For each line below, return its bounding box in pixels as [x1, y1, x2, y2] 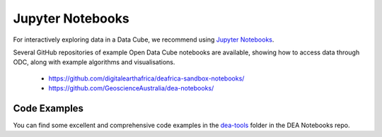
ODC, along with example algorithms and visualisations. [13, 58, 175, 66]
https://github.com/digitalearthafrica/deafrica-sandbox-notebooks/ [48, 74, 245, 83]
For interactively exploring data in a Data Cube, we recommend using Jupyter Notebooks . [13, 35, 274, 44]
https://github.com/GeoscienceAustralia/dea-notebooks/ [48, 84, 214, 93]
